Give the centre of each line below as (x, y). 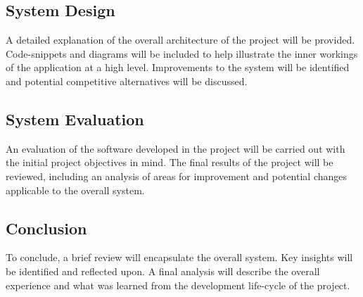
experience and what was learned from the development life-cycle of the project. (178, 285)
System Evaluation (75, 119)
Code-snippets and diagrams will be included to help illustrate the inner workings (182, 53)
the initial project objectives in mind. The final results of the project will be (170, 162)
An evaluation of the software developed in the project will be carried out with (176, 148)
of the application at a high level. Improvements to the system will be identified (178, 67)
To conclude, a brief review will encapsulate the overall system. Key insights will (179, 257)
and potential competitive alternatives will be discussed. (127, 81)
